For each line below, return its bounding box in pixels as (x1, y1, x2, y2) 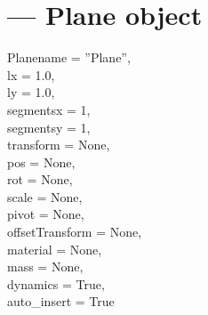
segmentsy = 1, (7, 117, 91, 136)
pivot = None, (7, 205, 84, 223)
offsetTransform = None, (7, 222, 142, 241)
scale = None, (7, 187, 83, 206)
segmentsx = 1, (7, 100, 91, 118)
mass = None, (7, 257, 84, 276)
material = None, (7, 239, 102, 258)
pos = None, (7, 152, 76, 171)
